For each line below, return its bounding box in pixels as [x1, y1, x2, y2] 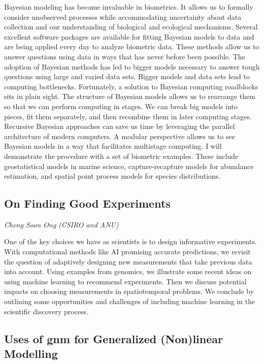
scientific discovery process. [4, 306, 89, 316]
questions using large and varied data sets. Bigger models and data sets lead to [4, 71, 250, 82]
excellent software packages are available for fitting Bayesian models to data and [4, 31, 254, 42]
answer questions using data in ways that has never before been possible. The [4, 51, 245, 61]
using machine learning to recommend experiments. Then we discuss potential [4, 276, 247, 286]
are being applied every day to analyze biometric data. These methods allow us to [4, 41, 259, 52]
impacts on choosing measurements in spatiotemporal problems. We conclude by [4, 286, 254, 296]
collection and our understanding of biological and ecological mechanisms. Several [4, 21, 258, 32]
